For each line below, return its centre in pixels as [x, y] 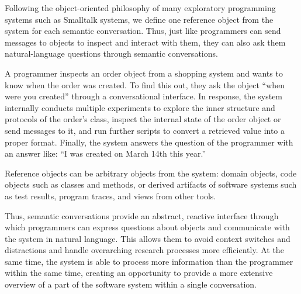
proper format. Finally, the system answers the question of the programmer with [149, 142]
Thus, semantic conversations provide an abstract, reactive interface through [142, 215]
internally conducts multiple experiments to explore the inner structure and [140, 107]
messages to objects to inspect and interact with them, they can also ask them [145, 42]
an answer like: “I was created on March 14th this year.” [105, 153]
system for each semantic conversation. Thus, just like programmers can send [143, 31]
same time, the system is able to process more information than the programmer [149, 261]
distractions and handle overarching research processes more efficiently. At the [144, 250]
